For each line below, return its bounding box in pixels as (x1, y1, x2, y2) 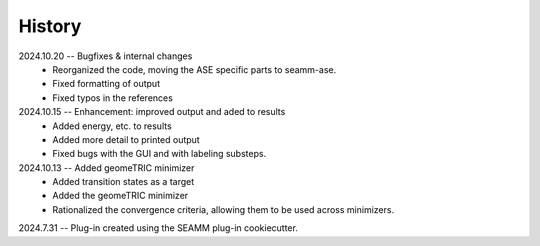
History (18, 15, 82, 37)
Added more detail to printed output (52, 133, 200, 145)
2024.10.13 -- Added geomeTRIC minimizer (18, 161, 195, 174)
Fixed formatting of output (52, 78, 160, 90)
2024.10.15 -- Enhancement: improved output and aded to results (18, 106, 286, 118)
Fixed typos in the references (52, 91, 174, 104)
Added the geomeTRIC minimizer (52, 190, 189, 202)
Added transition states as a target (52, 176, 195, 188)
